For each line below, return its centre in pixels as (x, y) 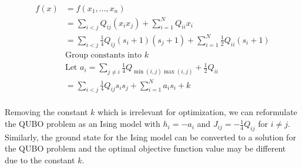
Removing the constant (46, 112)
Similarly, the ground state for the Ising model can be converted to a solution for (150, 137)
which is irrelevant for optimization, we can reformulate (197, 112)
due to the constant (40, 160)
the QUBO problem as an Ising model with (83, 124)
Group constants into (103, 55)
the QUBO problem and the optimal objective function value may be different (145, 148)
